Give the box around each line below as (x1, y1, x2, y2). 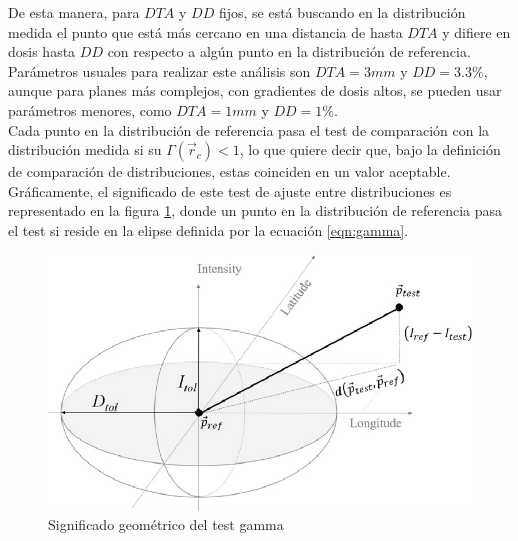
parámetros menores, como (8, 99, 172, 120)
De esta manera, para (8, 2, 140, 22)
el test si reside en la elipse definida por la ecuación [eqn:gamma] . (8, 219, 409, 240)
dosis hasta (8, 41, 76, 62)
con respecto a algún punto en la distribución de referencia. (107, 41, 471, 62)
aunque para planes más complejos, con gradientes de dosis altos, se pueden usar (8, 80, 502, 101)
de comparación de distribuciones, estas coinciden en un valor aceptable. (8, 161, 451, 182)
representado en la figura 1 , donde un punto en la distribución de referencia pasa (8, 200, 503, 221)
